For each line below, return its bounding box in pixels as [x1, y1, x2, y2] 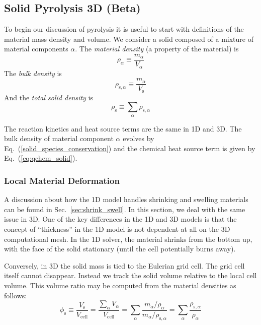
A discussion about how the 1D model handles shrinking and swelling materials [4, 194, 248, 205]
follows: [4, 290, 27, 300]
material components [4, 43, 68, 54]
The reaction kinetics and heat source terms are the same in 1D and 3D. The [4, 123, 242, 134]
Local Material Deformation [4, 174, 120, 186]
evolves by [123, 133, 154, 144]
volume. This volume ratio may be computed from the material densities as [4, 280, 236, 290]
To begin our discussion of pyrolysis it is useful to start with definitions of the [4, 24, 244, 34]
